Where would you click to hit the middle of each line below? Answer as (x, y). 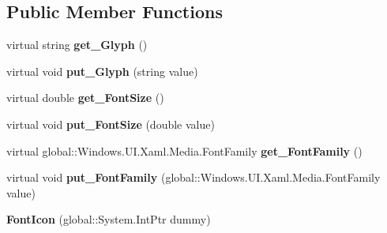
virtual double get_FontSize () (85, 98)
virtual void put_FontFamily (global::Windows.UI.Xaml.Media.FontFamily (193, 177)
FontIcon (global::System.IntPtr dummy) (109, 219)
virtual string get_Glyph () (77, 45)
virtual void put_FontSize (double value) (111, 124)
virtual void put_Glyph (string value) (102, 71)
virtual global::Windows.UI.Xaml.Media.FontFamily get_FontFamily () (184, 150)
